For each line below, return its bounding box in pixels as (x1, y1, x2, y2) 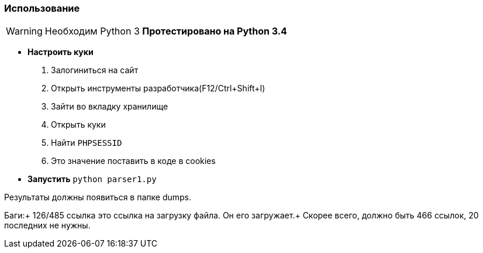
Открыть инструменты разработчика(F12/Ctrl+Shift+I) (51, 83, 265, 94)
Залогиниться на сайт (51, 65, 139, 76)
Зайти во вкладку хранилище (51, 101, 168, 112)
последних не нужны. (4, 220, 91, 231)
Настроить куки (27, 47, 94, 57)
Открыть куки (51, 119, 106, 130)
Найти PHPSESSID (51, 138, 122, 148)
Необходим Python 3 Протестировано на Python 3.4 (44, 25, 287, 37)
